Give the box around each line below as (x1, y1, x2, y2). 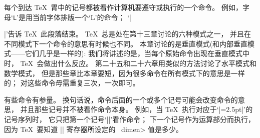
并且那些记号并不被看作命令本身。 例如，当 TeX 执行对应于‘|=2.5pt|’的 (20, 104, 253, 114)
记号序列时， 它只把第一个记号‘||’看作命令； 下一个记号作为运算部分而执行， (4, 114, 255, 124)
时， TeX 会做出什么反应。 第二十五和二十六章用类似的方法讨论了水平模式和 (4, 58, 256, 68)
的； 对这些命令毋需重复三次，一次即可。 (4, 77, 140, 88)
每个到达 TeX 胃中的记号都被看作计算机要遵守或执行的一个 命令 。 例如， (4, 2, 242, 12)
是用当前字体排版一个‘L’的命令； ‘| (18, 11, 131, 22)
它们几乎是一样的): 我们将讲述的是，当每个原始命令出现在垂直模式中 (25, 48, 249, 58)
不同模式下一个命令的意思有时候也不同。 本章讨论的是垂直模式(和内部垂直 (4, 38, 248, 48)
